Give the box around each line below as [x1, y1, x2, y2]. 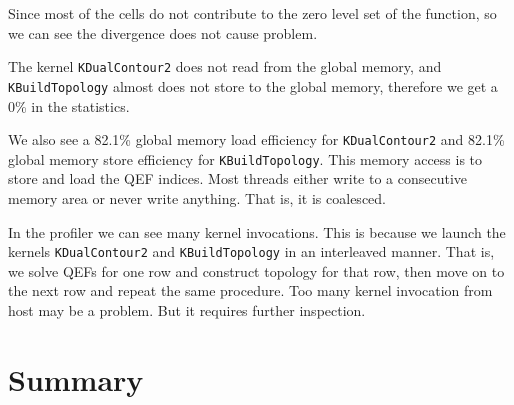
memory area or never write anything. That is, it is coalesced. [8, 188, 386, 208]
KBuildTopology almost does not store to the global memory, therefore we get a [8, 75, 498, 96]
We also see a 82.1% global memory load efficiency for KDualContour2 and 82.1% [8, 129, 505, 150]
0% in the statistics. [8, 95, 130, 116]
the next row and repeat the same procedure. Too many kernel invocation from [8, 280, 493, 301]
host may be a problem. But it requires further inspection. [8, 300, 366, 321]
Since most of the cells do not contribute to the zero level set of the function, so [8, 3, 497, 23]
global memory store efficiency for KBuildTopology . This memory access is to [8, 148, 483, 169]
